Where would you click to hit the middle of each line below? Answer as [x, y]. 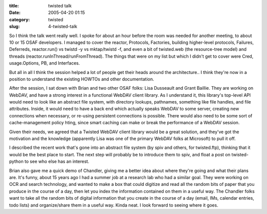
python [16, 161]
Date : [15, 13]
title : [14, 6]
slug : [14, 27]
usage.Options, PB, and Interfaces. [44, 63]
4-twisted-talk [63, 27]
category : [20, 19]
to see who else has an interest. [57, 161]
